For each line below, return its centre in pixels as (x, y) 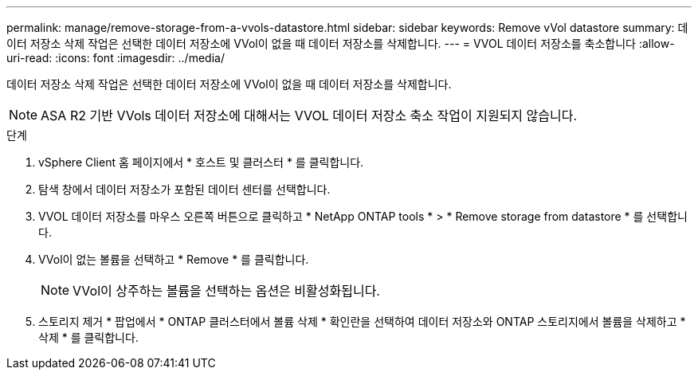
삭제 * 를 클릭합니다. (88, 337)
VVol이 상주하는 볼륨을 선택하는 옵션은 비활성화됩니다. (226, 291)
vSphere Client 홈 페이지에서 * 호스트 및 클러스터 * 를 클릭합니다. (201, 162)
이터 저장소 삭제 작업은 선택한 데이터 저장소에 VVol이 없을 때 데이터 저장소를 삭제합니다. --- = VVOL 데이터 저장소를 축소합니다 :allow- (341, 43)
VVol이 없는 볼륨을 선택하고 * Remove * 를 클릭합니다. (174, 259)
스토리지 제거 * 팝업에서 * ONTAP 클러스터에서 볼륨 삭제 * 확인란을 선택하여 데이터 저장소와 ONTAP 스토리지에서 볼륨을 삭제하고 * (362, 321)
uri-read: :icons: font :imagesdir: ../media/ (116, 58)
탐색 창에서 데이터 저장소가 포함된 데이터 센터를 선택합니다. (184, 189)
